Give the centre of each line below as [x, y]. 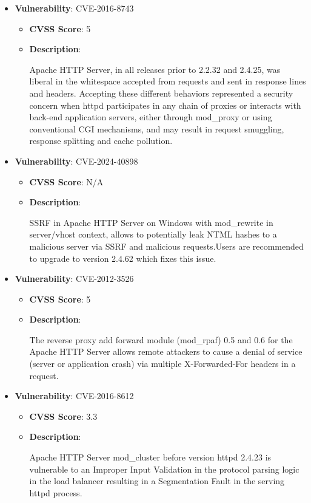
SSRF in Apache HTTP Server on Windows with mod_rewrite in [151, 222]
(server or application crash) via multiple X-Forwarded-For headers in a [162, 364]
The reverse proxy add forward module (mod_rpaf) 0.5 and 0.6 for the [161, 339]
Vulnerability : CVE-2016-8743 [74, 8]
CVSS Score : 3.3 [63, 416]
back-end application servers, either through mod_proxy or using [151, 117]
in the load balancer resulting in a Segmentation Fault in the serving [157, 481]
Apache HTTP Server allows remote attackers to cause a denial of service [166, 351]
